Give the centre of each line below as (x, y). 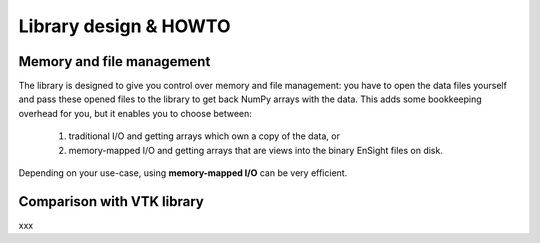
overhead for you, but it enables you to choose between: (135, 113)
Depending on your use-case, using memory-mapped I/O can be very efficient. (183, 173)
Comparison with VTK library (111, 201)
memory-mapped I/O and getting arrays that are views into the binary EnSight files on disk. (256, 150)
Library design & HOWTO (124, 26)
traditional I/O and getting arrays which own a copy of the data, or (204, 136)
